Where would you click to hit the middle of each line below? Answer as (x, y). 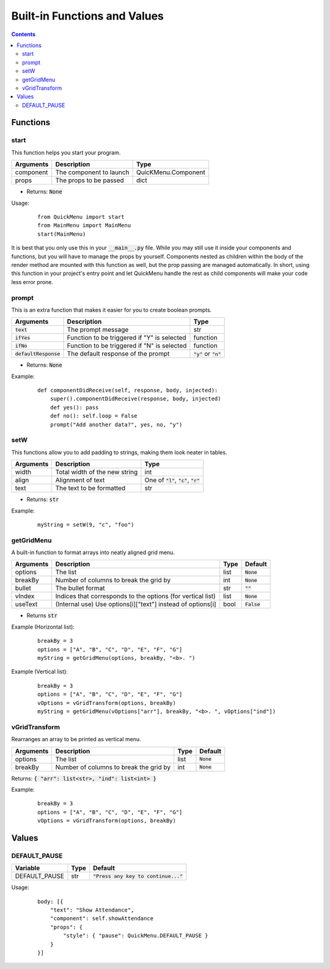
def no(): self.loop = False (94, 416)
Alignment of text (80, 480)
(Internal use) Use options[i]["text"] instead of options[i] (136, 604)
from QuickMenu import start (81, 217)
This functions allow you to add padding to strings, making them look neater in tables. (119, 452)
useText (26, 604)
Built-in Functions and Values (88, 16)
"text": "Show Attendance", (92, 910)
